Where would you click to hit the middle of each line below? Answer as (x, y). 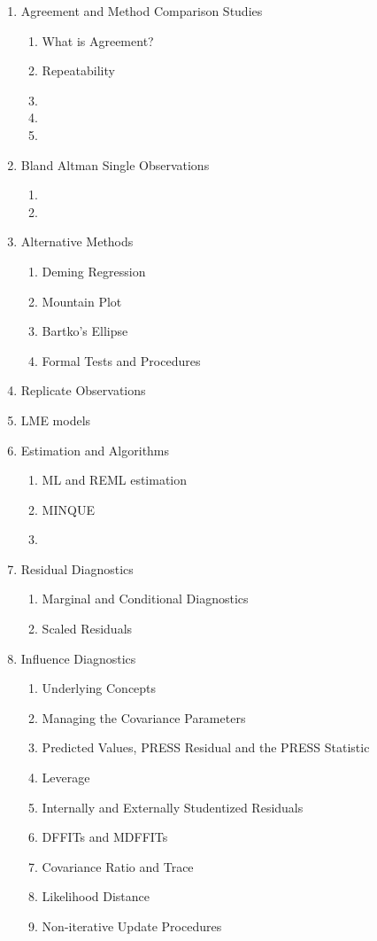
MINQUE (68, 509)
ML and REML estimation (115, 480)
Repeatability (78, 70)
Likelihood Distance (96, 896)
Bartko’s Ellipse (85, 331)
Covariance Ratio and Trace (118, 866)
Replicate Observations (83, 390)
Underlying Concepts (99, 688)
